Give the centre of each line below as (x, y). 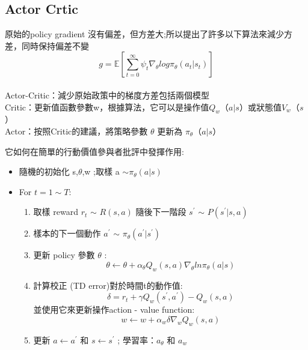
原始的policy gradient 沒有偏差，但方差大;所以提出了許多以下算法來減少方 (149, 34)
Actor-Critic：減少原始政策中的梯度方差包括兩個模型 (107, 95)
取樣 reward (56, 212)
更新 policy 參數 (64, 255)
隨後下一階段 (161, 212)
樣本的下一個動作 (67, 233)
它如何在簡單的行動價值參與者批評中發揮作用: (94, 151)
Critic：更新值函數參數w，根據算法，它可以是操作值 (107, 107)
